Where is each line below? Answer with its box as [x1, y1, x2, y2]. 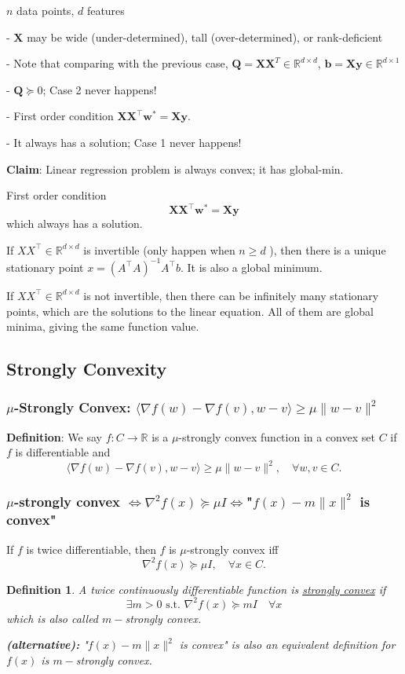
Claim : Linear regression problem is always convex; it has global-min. [6, 160, 344, 177]
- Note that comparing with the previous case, [6, 55, 228, 71]
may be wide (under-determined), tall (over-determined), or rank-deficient [27, 28, 383, 45]
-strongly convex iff [186, 540, 279, 557]
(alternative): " [6, 636, 88, 653]
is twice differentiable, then [26, 540, 156, 557]
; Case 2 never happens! [42, 81, 157, 97]
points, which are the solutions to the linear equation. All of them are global [6, 302, 374, 319]
